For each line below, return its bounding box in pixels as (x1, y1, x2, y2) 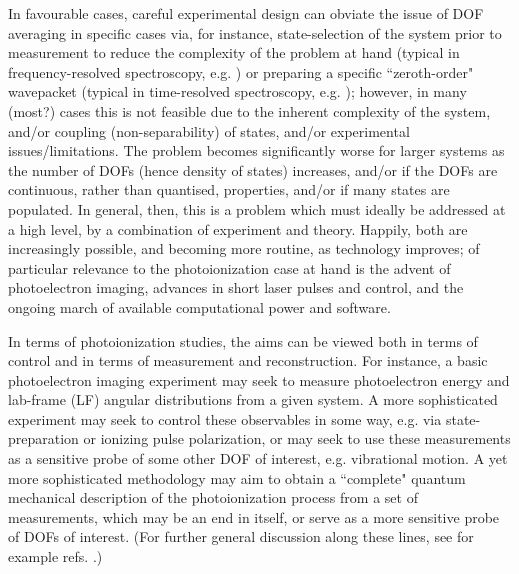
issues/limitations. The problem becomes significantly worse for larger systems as (8, 140, 505, 161)
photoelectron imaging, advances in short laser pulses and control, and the (8, 277, 464, 298)
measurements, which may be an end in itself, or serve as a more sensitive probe (8, 506, 500, 527)
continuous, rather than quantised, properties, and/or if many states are (8, 179, 450, 200)
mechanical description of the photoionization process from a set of (8, 487, 418, 508)
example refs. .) (8, 546, 103, 567)
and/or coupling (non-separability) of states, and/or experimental (8, 120, 410, 141)
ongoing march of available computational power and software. (8, 296, 391, 317)
